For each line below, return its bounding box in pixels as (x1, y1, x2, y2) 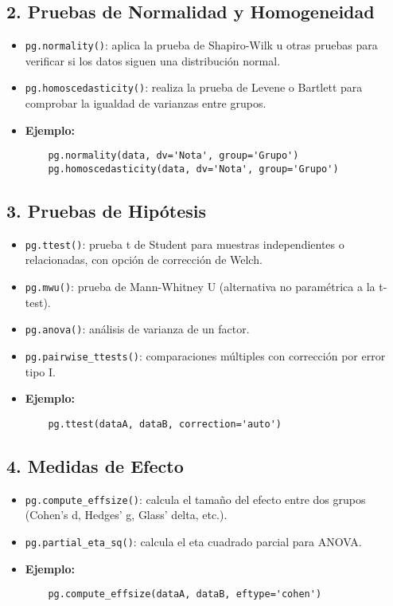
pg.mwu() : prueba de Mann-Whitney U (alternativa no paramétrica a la (25, 278, 375, 295)
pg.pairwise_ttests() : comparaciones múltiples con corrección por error (25, 347, 386, 364)
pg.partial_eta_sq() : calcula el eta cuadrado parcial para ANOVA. (25, 533, 362, 549)
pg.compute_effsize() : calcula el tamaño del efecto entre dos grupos (25, 490, 366, 507)
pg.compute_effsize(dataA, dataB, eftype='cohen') (48, 588, 322, 600)
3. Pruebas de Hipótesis (6, 199, 207, 222)
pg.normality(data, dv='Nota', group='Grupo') (48, 150, 299, 162)
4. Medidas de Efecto (6, 453, 184, 478)
